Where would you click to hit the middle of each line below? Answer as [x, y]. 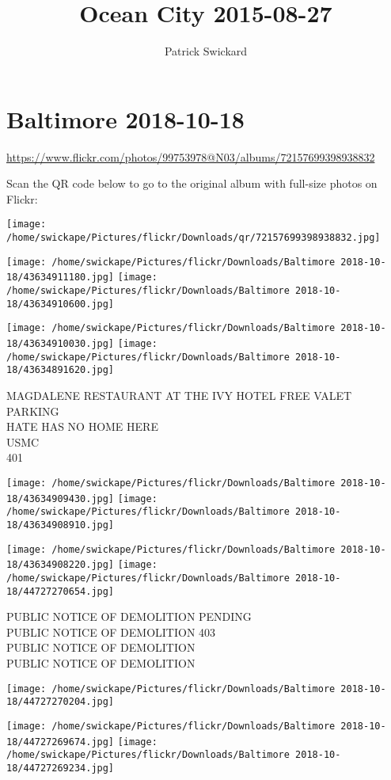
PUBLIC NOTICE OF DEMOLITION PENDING [129, 616]
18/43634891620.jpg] [61, 370]
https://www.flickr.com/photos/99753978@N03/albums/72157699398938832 [191, 156]
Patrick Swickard [206, 51]
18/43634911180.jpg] [61, 278]
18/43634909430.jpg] [61, 498]
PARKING [33, 411]
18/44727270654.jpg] [61, 591]
